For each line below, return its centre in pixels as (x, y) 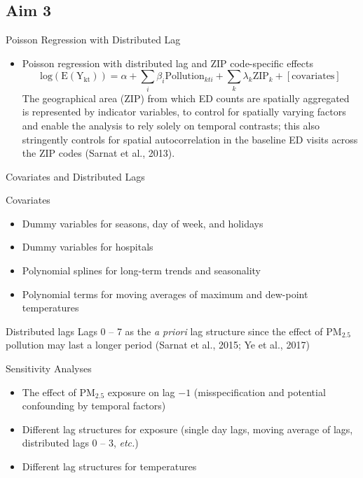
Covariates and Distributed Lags (75, 176)
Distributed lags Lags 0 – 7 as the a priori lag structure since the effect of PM (174, 331)
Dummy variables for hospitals (88, 247)
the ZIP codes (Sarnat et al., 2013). (98, 153)
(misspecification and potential (260, 392)
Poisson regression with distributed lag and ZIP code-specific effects (167, 63)
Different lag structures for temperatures (109, 466)
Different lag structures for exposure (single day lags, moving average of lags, (187, 429)
